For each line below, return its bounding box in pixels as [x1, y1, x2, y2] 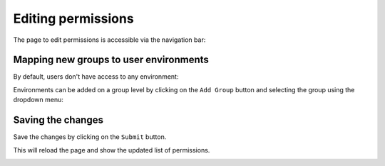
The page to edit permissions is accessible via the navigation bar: [13, 35, 206, 44]
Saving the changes [13, 114, 103, 126]
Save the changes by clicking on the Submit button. [13, 133, 167, 141]
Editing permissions [13, 11, 135, 26]
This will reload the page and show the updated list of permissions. [13, 145, 210, 154]
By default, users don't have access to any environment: [13, 72, 179, 81]
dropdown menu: [13, 96, 63, 104]
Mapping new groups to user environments [13, 54, 210, 66]
